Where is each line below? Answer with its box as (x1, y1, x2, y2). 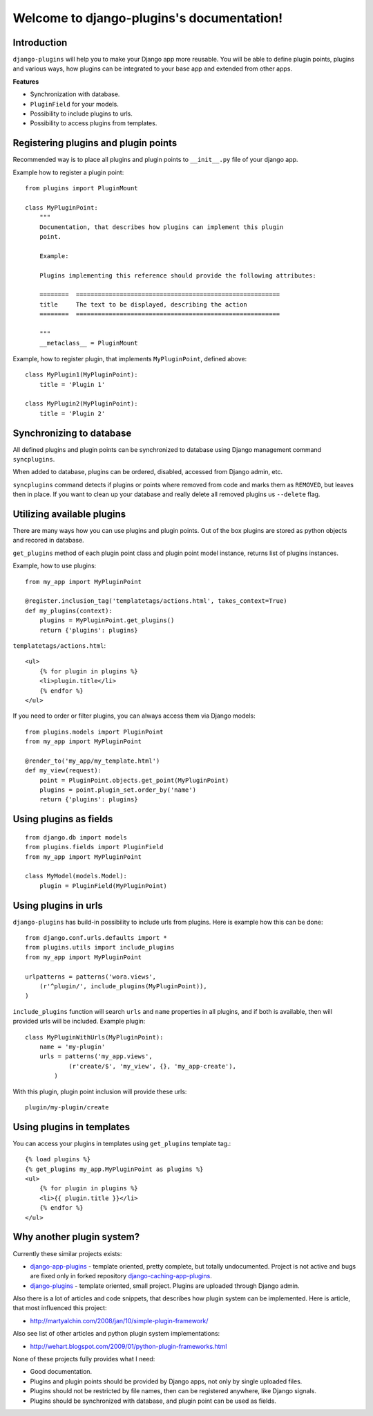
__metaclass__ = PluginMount (39, 339, 138, 347)
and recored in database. (12, 536, 84, 545)
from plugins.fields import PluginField (25, 843, 164, 851)
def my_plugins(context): (25, 606, 113, 615)
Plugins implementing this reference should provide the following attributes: (39, 271, 317, 280)
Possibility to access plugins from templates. (30, 119, 157, 127)
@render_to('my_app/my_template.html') (25, 756, 160, 765)
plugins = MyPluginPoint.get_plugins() (39, 617, 175, 624)
